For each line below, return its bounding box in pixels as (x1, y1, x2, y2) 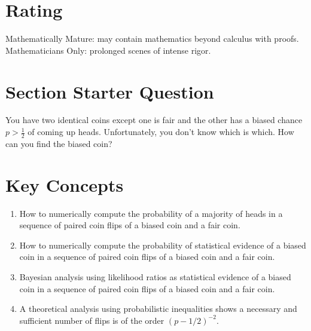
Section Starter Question (5, 79, 214, 103)
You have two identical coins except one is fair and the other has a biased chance (5, 114, 303, 126)
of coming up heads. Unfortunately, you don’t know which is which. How (28, 125, 294, 138)
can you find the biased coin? (5, 137, 112, 149)
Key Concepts (5, 172, 124, 197)
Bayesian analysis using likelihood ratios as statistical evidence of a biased (19, 270, 291, 283)
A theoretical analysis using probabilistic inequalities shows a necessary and (19, 302, 297, 315)
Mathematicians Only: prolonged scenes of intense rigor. (5, 44, 211, 56)
